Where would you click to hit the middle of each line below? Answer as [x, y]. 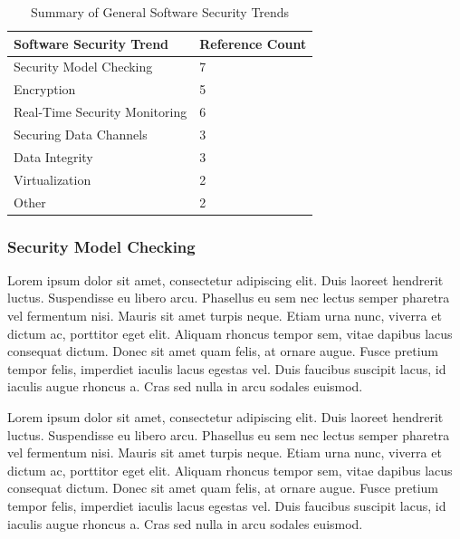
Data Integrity [53, 156]
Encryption [45, 89]
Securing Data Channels [81, 134]
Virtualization [53, 179]
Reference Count [253, 43]
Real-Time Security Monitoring [101, 112]
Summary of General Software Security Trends [160, 12]
